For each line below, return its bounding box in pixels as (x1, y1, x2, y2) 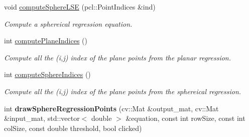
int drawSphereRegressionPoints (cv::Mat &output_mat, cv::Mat (4, 103, 219, 113)
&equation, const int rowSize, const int (126, 113, 245, 123)
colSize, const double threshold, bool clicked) (4, 122, 142, 133)
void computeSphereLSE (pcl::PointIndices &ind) (4, 2, 156, 12)
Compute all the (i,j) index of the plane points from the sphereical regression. (4, 86, 241, 96)
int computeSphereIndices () (4, 69, 91, 80)
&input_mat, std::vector (4, 113, 80, 123)
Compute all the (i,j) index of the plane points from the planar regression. (4, 52, 231, 62)
